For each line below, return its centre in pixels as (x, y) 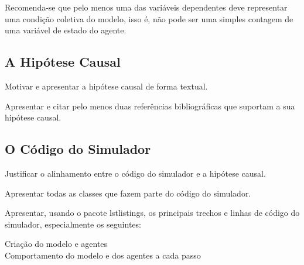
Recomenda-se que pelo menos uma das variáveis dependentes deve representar (146, 7)
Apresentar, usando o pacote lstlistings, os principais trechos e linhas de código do (152, 213)
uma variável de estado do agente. (66, 30)
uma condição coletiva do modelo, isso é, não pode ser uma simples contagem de (149, 18)
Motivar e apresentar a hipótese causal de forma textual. (106, 86)
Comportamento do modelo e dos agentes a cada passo (103, 255)
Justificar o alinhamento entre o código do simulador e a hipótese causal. (135, 173)
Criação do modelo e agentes (56, 244)
